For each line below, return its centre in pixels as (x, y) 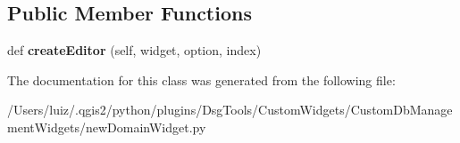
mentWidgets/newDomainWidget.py (107, 127)
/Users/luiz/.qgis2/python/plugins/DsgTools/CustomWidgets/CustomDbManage (230, 110)
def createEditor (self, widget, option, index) (134, 50)
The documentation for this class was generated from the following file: (201, 79)
